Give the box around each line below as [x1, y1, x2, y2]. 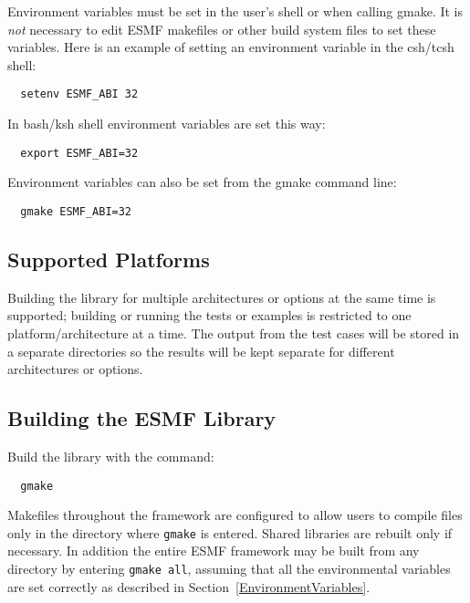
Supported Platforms [7, 244, 210, 273]
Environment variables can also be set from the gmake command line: [7, 172, 397, 192]
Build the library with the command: [7, 446, 214, 465]
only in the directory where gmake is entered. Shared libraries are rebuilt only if [7, 523, 453, 542]
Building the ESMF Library [7, 404, 277, 432]
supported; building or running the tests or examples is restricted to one [7, 306, 412, 325]
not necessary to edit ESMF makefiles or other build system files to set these [7, 19, 436, 38]
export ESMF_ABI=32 [20, 146, 139, 160]
